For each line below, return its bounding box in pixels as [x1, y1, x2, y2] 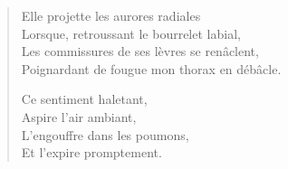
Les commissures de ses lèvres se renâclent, [21, 42, 259, 61]
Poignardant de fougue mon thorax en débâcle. [21, 59, 282, 78]
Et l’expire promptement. [21, 143, 162, 162]
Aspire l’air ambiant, [21, 107, 137, 126]
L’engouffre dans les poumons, [21, 125, 189, 144]
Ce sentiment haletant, [21, 89, 148, 108]
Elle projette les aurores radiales [21, 6, 201, 24]
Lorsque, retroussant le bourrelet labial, [21, 23, 241, 42]
